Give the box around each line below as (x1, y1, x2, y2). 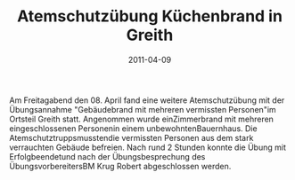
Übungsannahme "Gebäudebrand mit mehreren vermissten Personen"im (9, 104, 276, 114)
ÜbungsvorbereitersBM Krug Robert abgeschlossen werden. (9, 160, 232, 171)
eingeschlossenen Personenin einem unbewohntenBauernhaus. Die (9, 122, 258, 134)
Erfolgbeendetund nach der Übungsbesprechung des (9, 151, 206, 161)
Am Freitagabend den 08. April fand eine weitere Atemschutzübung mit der (9, 95, 285, 106)
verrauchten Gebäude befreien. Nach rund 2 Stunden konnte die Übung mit (9, 142, 287, 153)
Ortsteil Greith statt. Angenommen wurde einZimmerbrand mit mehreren (9, 113, 275, 124)
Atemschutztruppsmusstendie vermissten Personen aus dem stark (9, 132, 254, 143)
